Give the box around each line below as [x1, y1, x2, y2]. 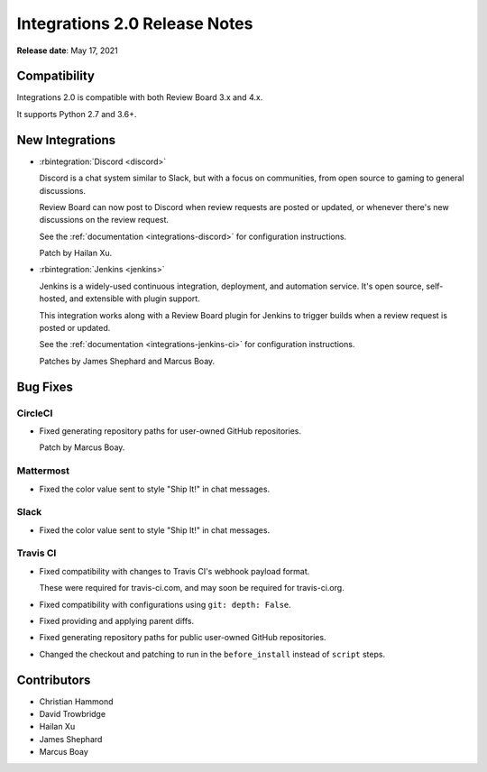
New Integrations [16, 132, 116, 148]
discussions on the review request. [39, 215, 170, 225]
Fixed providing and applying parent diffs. [39, 615, 195, 626]
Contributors [16, 672, 91, 687]
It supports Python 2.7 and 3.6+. [16, 108, 137, 119]
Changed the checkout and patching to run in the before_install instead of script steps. [39, 648, 386, 659]
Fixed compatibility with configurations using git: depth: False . [39, 599, 292, 610]
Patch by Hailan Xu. [39, 248, 113, 259]
